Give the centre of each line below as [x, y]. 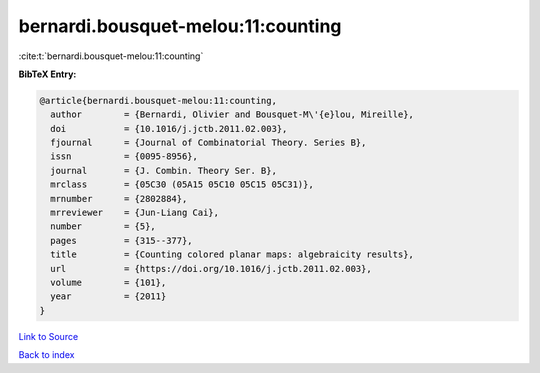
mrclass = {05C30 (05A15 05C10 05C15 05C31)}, [182, 184]
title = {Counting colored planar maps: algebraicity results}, [232, 254]
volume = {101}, [108, 282]
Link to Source [48, 336]
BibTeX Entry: [47, 74]
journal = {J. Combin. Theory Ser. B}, [163, 170]
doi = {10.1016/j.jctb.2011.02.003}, [169, 128]
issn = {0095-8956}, [124, 156]
